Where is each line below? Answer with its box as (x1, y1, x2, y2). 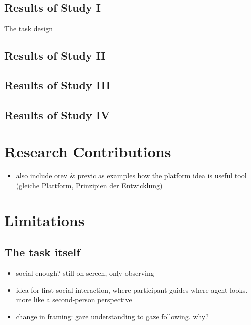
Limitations (4, 209, 85, 230)
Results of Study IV (4, 106, 110, 122)
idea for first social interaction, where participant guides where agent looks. (16, 284, 248, 295)
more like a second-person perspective (16, 294, 132, 305)
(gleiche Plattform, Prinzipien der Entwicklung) (16, 180, 163, 190)
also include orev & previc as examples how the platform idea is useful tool (16, 170, 247, 181)
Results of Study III (4, 77, 111, 92)
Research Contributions (4, 141, 171, 162)
